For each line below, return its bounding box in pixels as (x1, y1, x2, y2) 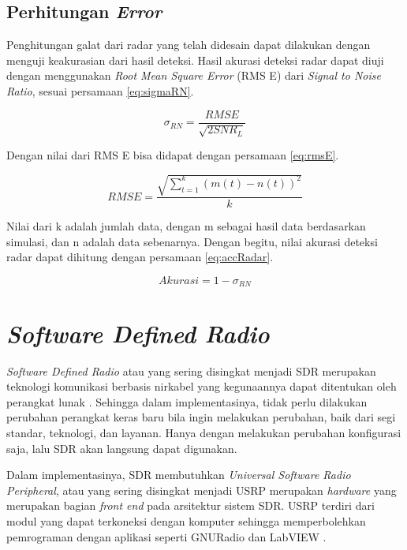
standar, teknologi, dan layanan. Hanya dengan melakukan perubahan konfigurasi (6, 424, 401, 440)
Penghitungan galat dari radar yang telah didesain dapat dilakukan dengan (6, 36, 371, 53)
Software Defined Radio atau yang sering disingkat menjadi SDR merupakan (6, 362, 376, 379)
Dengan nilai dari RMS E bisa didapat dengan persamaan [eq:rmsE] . (6, 147, 339, 163)
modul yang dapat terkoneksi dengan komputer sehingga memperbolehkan (6, 512, 366, 529)
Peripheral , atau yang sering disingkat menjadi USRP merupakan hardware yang (6, 481, 397, 498)
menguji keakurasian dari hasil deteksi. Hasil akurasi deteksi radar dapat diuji (6, 51, 384, 68)
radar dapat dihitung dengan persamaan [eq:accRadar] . (6, 249, 274, 265)
